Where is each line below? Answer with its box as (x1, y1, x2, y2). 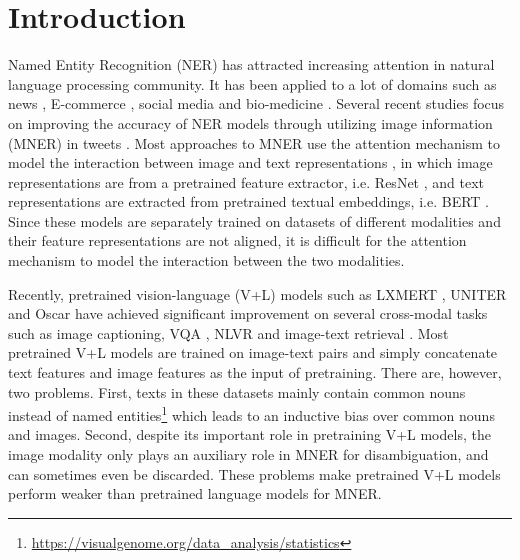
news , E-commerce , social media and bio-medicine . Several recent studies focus (8, 93, 505, 114)
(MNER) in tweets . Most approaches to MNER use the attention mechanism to (8, 132, 500, 153)
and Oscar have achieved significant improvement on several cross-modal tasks (8, 303, 488, 324)
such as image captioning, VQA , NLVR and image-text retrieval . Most (8, 322, 449, 343)
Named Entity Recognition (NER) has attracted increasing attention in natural (8, 54, 495, 75)
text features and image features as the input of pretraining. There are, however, (8, 362, 502, 383)
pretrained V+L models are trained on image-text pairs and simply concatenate (8, 342, 498, 363)
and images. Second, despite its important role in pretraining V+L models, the (8, 424, 491, 445)
